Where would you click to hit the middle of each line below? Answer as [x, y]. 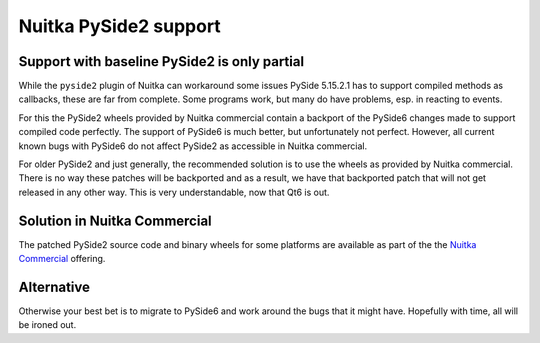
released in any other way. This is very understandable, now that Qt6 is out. [174, 192]
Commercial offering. [62, 259]
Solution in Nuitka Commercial [115, 220]
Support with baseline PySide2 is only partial [161, 61]
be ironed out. [47, 325]
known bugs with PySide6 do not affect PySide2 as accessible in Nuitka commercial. [193, 146]
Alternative [54, 286]
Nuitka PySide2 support [120, 26]
